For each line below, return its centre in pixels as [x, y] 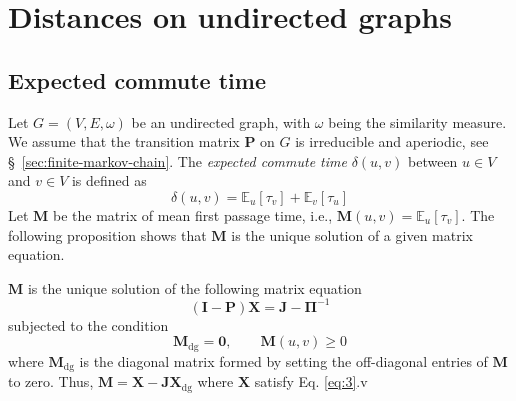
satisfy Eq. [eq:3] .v [311, 381]
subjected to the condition [88, 324]
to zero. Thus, [51, 381]
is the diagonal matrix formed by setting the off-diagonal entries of [283, 360]
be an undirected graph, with [221, 121]
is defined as [109, 180]
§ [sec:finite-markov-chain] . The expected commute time [177, 160]
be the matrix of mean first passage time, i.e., [193, 214]
